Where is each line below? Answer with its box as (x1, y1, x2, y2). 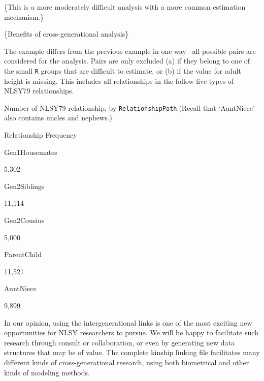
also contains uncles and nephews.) (4, 112, 113, 123)
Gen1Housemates (4, 146, 57, 157)
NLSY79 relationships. (4, 85, 74, 96)
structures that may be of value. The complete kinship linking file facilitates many (4, 347, 260, 358)
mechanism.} (4, 11, 44, 22)
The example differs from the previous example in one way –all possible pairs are (4, 45, 256, 56)
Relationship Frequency (4, 130, 77, 140)
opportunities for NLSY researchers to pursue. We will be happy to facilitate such (4, 327, 258, 338)
